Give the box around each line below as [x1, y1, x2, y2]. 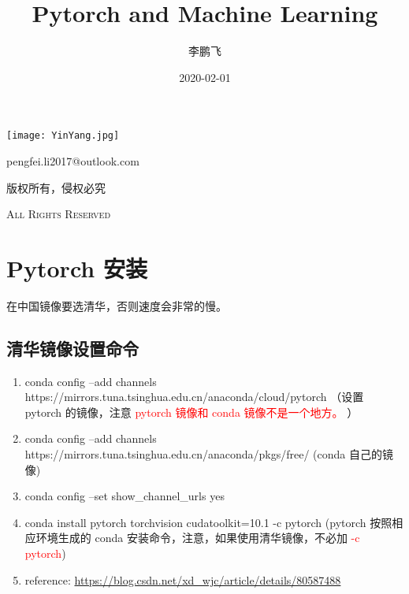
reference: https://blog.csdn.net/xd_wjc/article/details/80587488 [24, 571, 341, 588]
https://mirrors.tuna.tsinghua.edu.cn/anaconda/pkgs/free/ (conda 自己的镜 [24, 446, 394, 462]
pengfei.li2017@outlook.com [6, 152, 139, 169]
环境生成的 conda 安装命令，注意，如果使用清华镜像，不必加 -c [35, 529, 360, 546]
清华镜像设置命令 [6, 336, 139, 360]
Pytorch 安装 [6, 251, 147, 284]
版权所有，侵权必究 [6, 179, 106, 195]
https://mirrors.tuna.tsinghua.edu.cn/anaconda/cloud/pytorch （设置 [24, 388, 364, 405]
